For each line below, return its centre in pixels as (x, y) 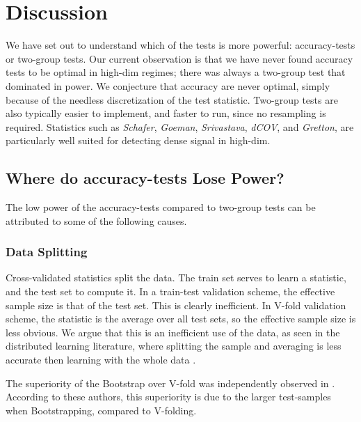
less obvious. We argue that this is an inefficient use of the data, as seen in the (173, 332)
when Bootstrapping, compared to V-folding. (101, 410)
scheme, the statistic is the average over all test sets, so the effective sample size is (181, 319)
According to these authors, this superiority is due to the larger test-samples (168, 397)
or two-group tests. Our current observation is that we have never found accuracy (179, 58)
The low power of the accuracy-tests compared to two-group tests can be (161, 207)
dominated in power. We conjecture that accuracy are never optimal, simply (168, 85)
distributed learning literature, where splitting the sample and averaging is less (174, 346)
